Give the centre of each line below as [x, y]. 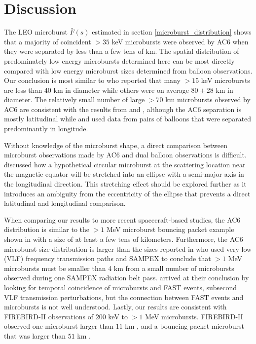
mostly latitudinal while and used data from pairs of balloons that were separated [128, 119]
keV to [118, 316]
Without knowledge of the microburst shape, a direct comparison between [116, 145]
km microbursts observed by [208, 99]
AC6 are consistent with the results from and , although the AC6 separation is [123, 109]
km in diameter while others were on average [121, 90]
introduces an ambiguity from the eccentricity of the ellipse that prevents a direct [127, 193]
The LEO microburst [36, 32]
